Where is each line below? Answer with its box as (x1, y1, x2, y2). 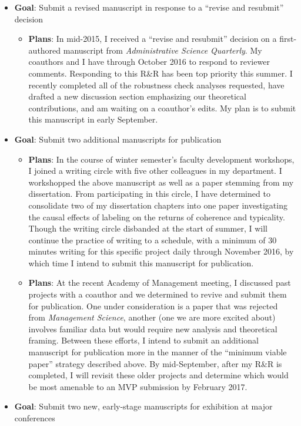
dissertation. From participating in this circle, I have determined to (28, 187, 270, 200)
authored (28, 44, 61, 56)
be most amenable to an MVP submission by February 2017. (28, 380, 248, 392)
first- (279, 32, 297, 45)
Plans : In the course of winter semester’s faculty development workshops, (28, 153, 295, 165)
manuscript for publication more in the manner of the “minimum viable (28, 346, 287, 358)
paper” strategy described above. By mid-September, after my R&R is (28, 357, 282, 369)
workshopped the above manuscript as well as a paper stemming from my (28, 176, 294, 188)
